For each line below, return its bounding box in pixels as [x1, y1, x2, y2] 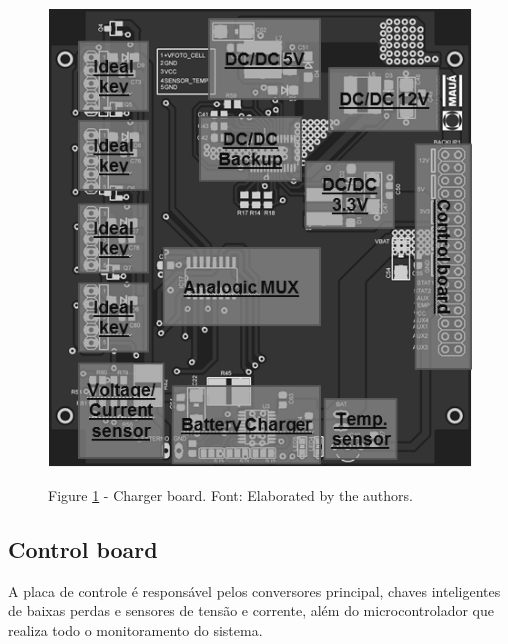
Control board [8, 534, 158, 565]
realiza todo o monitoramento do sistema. [8, 620, 263, 641]
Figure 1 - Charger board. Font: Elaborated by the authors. [48, 485, 413, 506]
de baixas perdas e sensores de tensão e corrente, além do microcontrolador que [8, 600, 495, 621]
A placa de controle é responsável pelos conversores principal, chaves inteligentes [8, 580, 501, 601]
